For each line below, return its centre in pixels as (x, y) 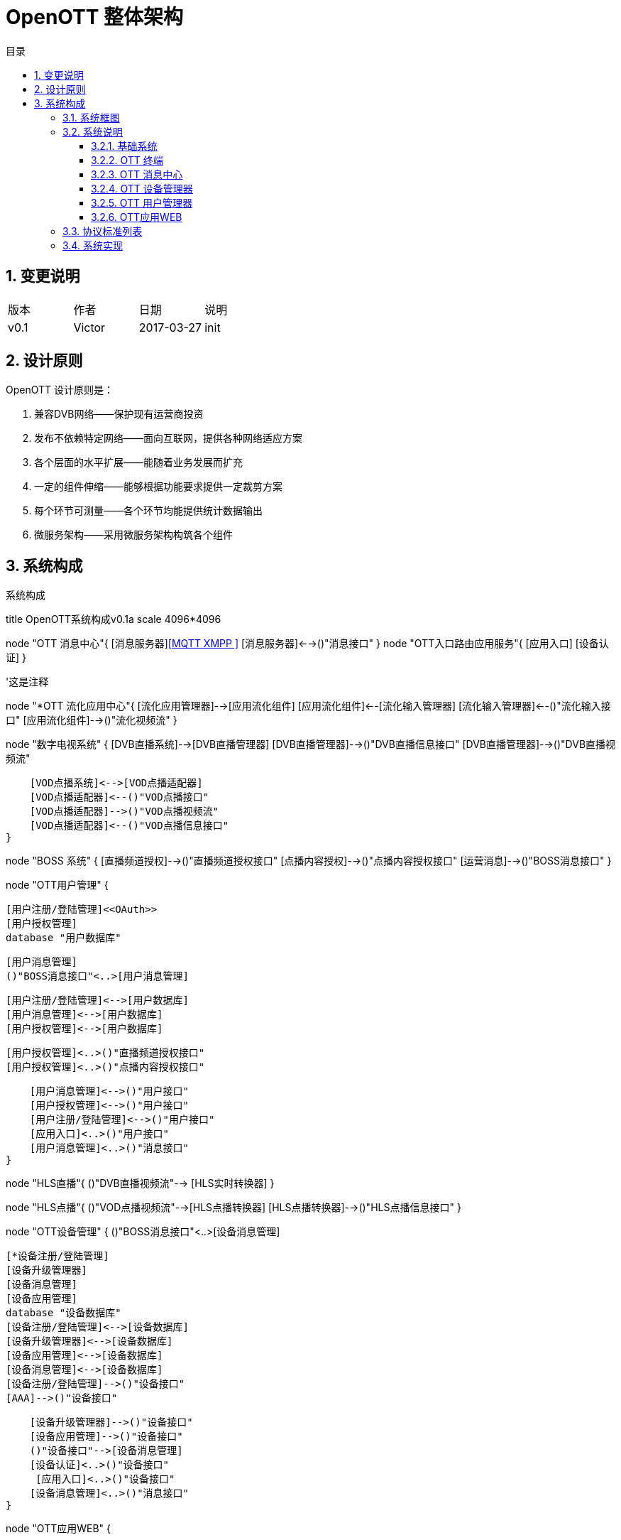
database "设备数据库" (64, 1313)
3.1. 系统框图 (91, 117)
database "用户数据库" (64, 938)
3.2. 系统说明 (93, 131)
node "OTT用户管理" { (57, 885)
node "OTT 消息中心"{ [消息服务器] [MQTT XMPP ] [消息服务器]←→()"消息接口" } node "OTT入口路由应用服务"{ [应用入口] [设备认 (307, 644)
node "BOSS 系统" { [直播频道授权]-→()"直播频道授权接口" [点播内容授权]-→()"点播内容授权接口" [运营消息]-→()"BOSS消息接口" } (309, 861)
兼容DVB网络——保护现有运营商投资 (119, 414)
